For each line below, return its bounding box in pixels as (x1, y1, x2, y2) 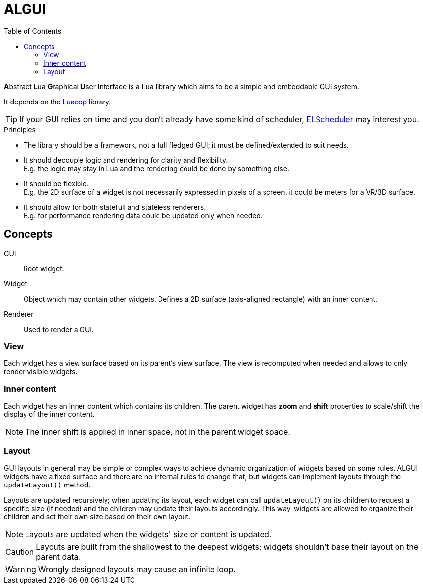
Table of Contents (4, 26, 62, 35)
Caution (5, 546, 34, 557)
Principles (4, 125, 36, 134)
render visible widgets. (4, 367, 78, 376)
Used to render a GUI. (24, 325, 94, 333)
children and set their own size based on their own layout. (4, 512, 191, 521)
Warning (5, 564, 36, 574)
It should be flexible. (24, 179, 89, 188)
